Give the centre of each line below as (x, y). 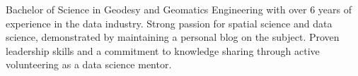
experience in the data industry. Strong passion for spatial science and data (169, 23)
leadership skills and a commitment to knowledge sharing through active (163, 50)
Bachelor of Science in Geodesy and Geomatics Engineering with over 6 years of (179, 9)
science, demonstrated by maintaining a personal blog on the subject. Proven (173, 37)
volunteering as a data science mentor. (89, 64)
